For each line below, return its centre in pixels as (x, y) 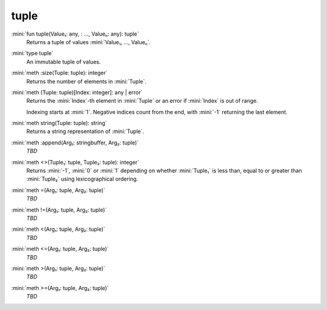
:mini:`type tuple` (32, 53)
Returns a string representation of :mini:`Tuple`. (85, 131)
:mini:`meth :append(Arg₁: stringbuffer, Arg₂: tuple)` (75, 143)
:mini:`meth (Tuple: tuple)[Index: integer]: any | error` (77, 92)
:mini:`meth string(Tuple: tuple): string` (59, 123)
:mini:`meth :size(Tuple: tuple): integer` (59, 73)
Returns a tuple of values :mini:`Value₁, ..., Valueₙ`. (89, 42)
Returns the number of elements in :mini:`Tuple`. (86, 81)
